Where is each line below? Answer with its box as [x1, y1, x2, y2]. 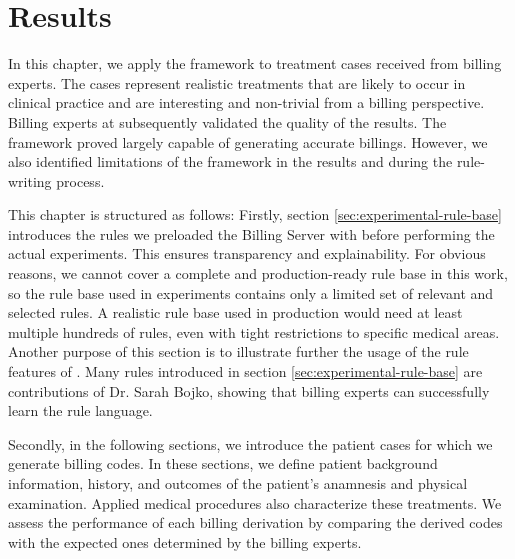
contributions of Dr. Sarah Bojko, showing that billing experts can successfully [8, 380, 490, 401]
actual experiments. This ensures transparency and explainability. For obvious [8, 243, 486, 264]
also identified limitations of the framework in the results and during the [8, 151, 453, 172]
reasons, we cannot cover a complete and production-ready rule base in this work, [8, 263, 508, 284]
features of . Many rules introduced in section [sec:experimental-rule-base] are [8, 361, 483, 382]
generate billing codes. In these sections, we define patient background [8, 453, 438, 474]
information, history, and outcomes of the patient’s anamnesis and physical [8, 473, 468, 493]
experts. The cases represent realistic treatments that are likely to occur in [8, 72, 466, 93]
